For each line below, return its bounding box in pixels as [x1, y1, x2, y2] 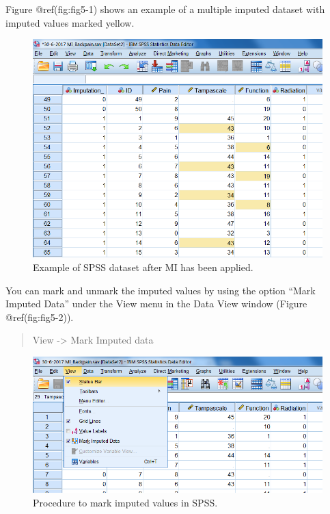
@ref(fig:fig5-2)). [5, 309, 74, 324]
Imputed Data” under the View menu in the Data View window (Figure [5, 296, 307, 311]
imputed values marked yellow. [5, 15, 135, 29]
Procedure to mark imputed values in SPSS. [33, 495, 218, 509]
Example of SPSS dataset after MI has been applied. [33, 259, 253, 274]
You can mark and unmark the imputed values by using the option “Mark [5, 283, 316, 297]
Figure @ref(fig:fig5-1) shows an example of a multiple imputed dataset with [5, 2, 325, 16]
